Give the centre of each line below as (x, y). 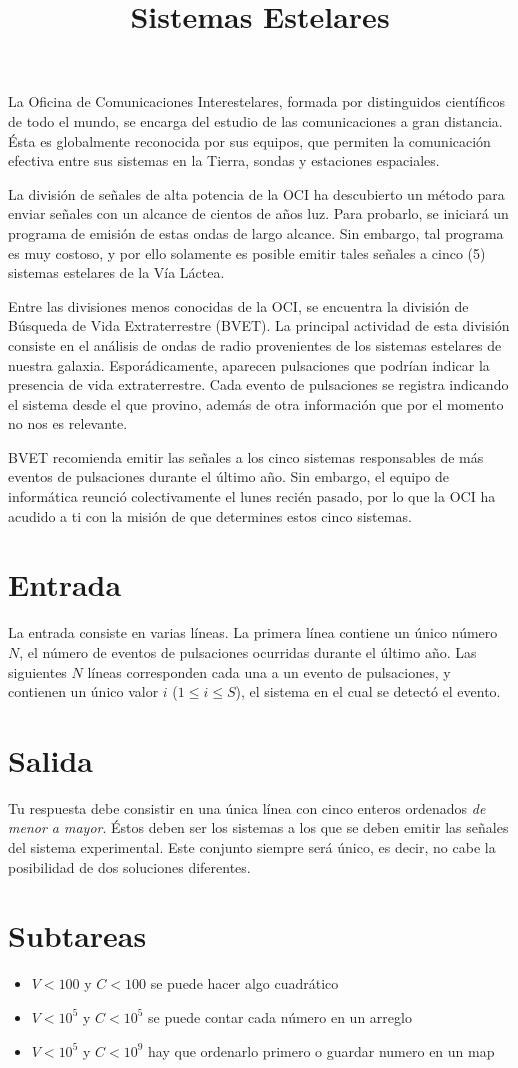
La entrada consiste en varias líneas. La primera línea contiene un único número (253, 632)
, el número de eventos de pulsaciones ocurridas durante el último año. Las (248, 651)
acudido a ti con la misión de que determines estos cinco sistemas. (210, 515)
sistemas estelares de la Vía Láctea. (116, 272)
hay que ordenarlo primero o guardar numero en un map (321, 1050)
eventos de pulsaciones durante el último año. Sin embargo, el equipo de (228, 476)
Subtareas (77, 935)
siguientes (37, 671)
